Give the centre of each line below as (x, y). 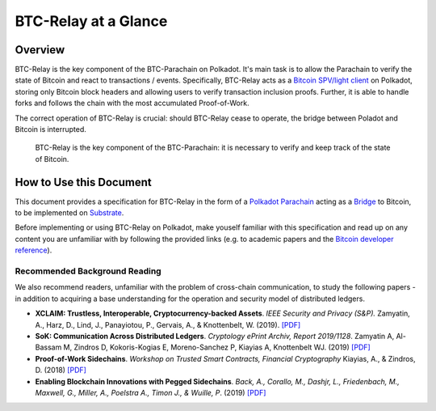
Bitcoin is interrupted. (50, 129)
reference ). (34, 250)
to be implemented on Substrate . (69, 213)
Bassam (48, 347)
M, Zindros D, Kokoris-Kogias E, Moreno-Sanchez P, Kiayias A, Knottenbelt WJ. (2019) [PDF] (217, 347)
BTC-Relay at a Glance (91, 21)
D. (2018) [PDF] (61, 370)
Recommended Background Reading (88, 271)
